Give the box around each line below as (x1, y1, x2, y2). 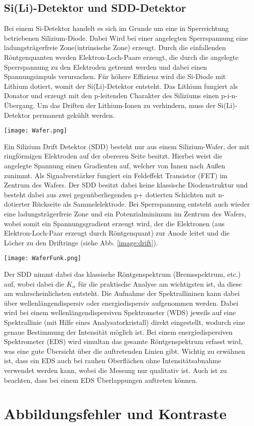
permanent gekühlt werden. (32, 109, 115, 120)
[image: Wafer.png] (4, 127, 67, 134)
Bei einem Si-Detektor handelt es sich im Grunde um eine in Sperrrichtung (4, 23, 229, 33)
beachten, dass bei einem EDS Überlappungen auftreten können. (4, 374, 198, 385)
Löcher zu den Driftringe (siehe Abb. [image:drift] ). (4, 237, 158, 247)
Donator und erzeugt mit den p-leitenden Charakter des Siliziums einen (4, 90, 219, 101)
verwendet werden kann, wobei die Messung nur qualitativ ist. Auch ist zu (4, 365, 227, 375)
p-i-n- (221, 90, 238, 101)
